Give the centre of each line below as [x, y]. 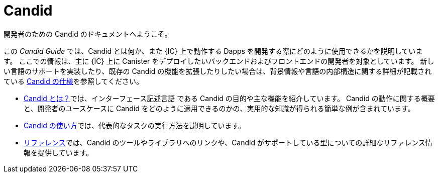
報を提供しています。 [59, 152]
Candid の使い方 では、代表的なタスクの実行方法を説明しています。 [135, 125]
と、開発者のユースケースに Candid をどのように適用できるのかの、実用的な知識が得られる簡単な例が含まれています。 [219, 108]
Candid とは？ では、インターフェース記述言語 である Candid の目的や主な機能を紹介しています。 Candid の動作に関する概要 [229, 98]
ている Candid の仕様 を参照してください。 [73, 81]
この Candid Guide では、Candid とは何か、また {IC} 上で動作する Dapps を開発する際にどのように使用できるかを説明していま [213, 51]
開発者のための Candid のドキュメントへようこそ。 [88, 34]
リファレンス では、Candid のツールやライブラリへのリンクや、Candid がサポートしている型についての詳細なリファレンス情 [228, 142]
